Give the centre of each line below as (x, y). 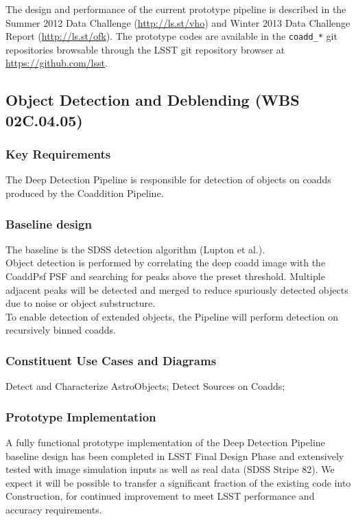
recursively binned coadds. (61, 330)
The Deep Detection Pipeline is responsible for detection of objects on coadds (168, 180)
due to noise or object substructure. (81, 303)
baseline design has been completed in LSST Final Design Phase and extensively (175, 455)
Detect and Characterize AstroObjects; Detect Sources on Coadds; (145, 386)
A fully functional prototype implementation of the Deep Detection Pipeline (165, 442)
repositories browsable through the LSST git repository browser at (145, 49)
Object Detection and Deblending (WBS (153, 100)
